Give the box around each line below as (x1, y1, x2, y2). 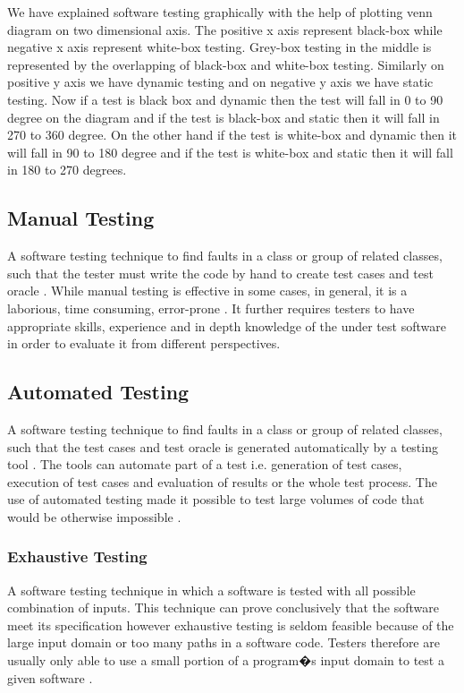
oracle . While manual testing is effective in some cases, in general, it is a (7, 281, 408, 300)
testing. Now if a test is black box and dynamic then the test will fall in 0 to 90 (7, 90, 443, 108)
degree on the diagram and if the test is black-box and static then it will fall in (7, 107, 440, 126)
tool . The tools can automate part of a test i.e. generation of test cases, (7, 455, 402, 474)
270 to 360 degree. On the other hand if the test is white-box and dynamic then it (7, 125, 458, 144)
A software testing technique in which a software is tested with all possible (7, 580, 416, 599)
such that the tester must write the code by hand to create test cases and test (7, 263, 434, 282)
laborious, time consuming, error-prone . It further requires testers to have (7, 298, 415, 317)
